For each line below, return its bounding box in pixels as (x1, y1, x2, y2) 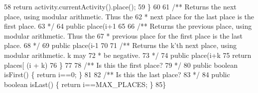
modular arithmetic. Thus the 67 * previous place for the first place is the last (4, 30, 243, 41)
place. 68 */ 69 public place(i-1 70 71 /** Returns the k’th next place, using (4, 40, 237, 50)
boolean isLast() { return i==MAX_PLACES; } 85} (4, 79, 166, 89)
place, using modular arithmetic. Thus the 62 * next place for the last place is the (4, 11, 255, 21)
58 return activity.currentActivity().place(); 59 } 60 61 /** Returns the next (4, 1, 237, 11)
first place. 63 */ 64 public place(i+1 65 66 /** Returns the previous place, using (4, 21, 252, 31)
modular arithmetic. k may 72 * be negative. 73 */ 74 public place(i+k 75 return (4, 49, 252, 60)
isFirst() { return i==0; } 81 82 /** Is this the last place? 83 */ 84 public (4, 69, 230, 80)
